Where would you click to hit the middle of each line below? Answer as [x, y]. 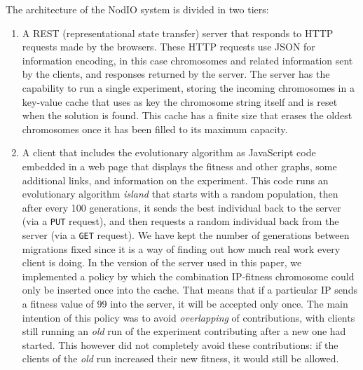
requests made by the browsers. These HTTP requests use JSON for [169, 47]
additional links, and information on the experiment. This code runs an [175, 180]
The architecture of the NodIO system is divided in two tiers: [137, 9]
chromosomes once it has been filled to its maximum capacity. [155, 129]
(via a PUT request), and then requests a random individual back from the [180, 221]
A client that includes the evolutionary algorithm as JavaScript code [169, 152]
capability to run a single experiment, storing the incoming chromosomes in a [188, 87]
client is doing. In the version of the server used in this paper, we [162, 262]
